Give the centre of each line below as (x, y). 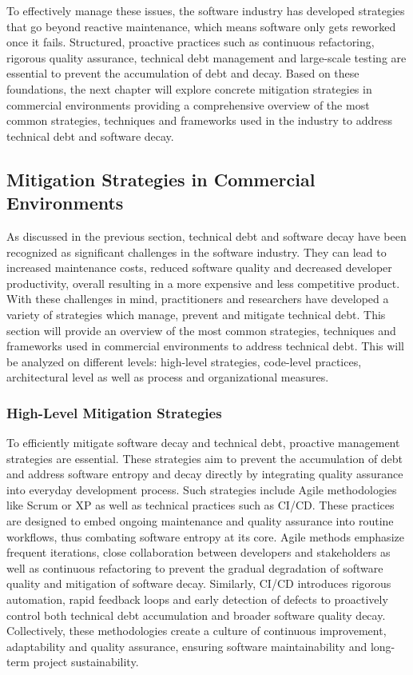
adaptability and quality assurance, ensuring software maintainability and (187, 646)
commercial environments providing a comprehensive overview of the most (188, 104)
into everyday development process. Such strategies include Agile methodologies (202, 489)
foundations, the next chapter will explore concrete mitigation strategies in (189, 88)
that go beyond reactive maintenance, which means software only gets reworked (201, 26)
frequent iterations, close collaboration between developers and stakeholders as (199, 552)
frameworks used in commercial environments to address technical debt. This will (206, 346)
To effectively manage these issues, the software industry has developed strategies (206, 10)
